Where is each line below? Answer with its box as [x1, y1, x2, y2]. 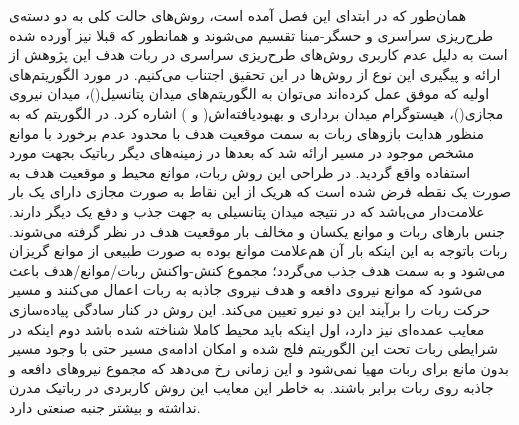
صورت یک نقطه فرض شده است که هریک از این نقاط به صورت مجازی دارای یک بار [9, 181, 512, 202]
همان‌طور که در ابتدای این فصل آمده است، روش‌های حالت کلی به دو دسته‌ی [9, 5, 467, 25]
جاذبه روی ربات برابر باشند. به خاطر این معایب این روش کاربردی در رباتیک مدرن [9, 377, 494, 398]
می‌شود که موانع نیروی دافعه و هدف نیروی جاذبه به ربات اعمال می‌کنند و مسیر [9, 279, 483, 300]
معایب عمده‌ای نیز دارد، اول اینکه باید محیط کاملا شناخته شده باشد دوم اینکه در [9, 318, 485, 339]
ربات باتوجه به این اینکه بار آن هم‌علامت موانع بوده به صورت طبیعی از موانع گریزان [9, 240, 508, 261]
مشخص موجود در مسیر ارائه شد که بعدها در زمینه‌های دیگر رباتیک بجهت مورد [9, 142, 475, 163]
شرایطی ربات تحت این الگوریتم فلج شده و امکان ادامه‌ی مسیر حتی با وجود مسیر [9, 338, 498, 359]
